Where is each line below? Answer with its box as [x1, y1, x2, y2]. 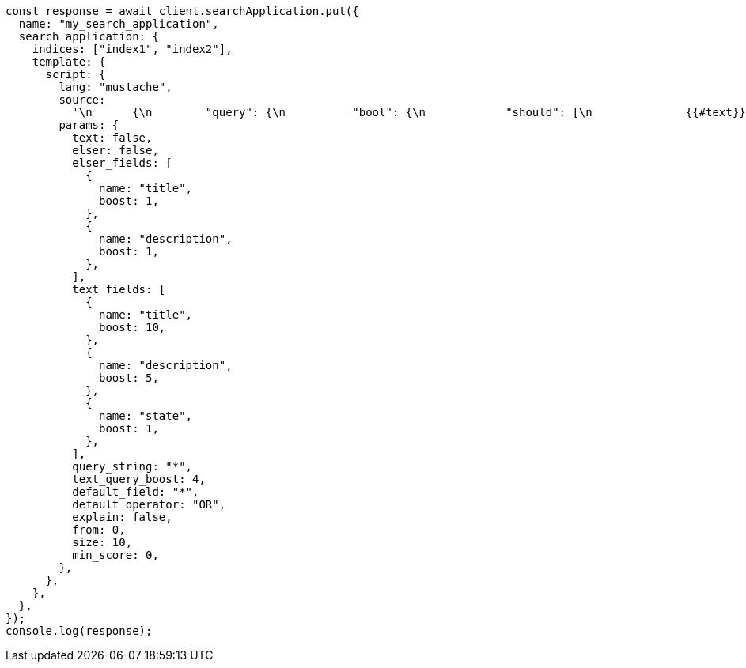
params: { [59, 119, 119, 131]
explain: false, [72, 511, 172, 523]
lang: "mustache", [59, 81, 172, 93]
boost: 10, [99, 321, 166, 334]
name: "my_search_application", [18, 17, 219, 30]
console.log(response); [6, 625, 153, 637]
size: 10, [72, 536, 133, 549]
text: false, [72, 131, 153, 144]
